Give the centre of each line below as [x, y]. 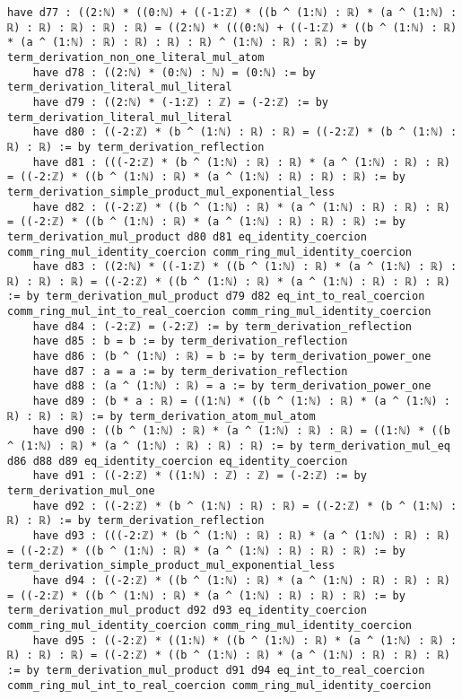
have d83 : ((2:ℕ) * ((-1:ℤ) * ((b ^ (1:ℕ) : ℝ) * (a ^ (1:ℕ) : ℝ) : [245, 267]
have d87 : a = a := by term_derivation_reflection [190, 371]
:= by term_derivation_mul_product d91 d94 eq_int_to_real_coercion [216, 670]
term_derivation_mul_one [81, 491]
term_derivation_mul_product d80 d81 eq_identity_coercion [187, 236]
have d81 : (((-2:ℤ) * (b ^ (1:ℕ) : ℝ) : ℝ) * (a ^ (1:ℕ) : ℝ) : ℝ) [241, 162]
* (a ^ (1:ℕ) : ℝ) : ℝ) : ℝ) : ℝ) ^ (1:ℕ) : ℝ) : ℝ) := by [187, 43]
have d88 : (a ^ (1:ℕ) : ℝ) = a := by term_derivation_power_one [232, 386]
